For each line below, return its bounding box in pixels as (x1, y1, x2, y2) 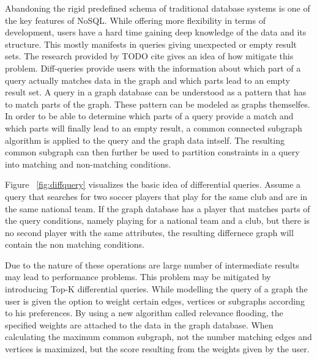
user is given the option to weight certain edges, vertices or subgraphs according (5, 294, 305, 307)
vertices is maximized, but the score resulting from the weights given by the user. (5, 342, 310, 355)
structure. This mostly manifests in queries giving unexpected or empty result (5, 37, 297, 50)
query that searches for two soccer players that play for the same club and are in (5, 190, 308, 202)
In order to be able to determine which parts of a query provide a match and (5, 109, 294, 122)
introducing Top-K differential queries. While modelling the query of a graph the (5, 283, 308, 295)
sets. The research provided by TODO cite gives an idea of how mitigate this (5, 50, 294, 62)
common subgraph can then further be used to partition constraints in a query (5, 146, 300, 158)
